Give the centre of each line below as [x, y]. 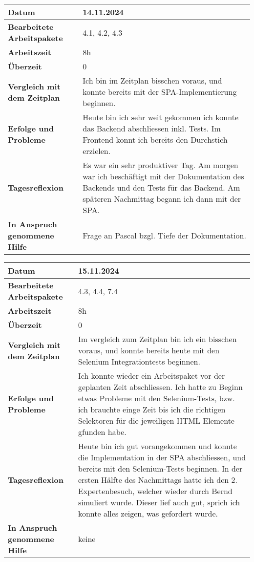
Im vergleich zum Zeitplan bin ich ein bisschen [157, 339]
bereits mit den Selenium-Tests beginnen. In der [160, 468]
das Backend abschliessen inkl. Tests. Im [152, 128]
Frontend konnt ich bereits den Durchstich [155, 140]
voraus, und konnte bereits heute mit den [149, 350]
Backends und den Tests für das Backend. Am [161, 187]
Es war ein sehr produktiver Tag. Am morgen [160, 165]
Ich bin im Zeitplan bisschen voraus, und [152, 80]
